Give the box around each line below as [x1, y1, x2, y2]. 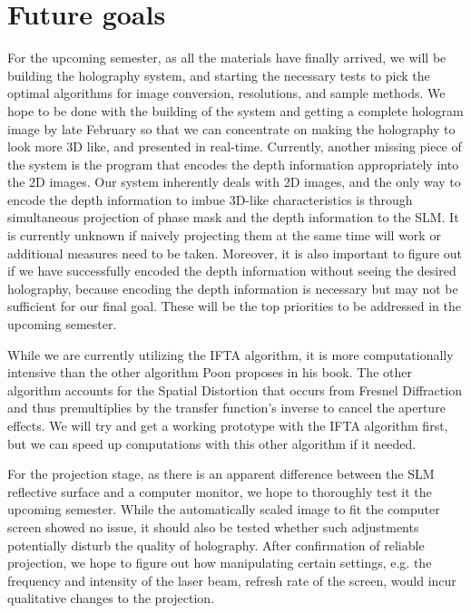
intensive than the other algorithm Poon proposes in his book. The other [7, 363, 412, 382]
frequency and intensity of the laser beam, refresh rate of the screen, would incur [7, 570, 456, 589]
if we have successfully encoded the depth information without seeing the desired [7, 261, 456, 280]
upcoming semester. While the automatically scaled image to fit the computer [7, 500, 440, 519]
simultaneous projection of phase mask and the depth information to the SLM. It [7, 208, 459, 227]
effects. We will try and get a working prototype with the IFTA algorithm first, [7, 416, 448, 434]
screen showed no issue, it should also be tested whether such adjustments [7, 517, 419, 536]
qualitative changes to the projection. [7, 589, 215, 608]
